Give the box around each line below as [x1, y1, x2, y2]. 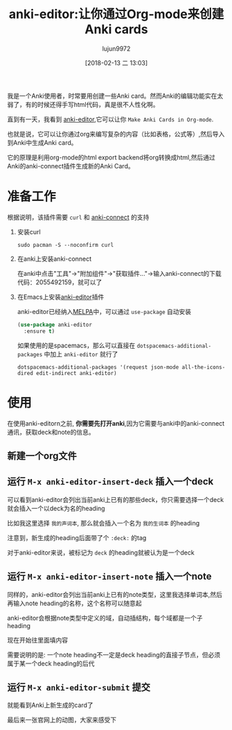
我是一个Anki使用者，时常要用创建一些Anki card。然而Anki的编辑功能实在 [7, 92, 217, 100]
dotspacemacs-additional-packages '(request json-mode [17, 363, 179, 371]
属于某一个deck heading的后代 [7, 659, 95, 668]
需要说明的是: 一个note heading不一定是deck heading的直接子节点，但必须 [7, 650, 221, 659]
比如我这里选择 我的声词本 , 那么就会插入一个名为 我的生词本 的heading [7, 519, 199, 527]
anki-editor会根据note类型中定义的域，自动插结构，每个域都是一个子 [7, 614, 203, 622]
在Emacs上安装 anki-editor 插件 [17, 293, 105, 301]
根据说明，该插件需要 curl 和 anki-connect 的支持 [7, 213, 150, 221]
